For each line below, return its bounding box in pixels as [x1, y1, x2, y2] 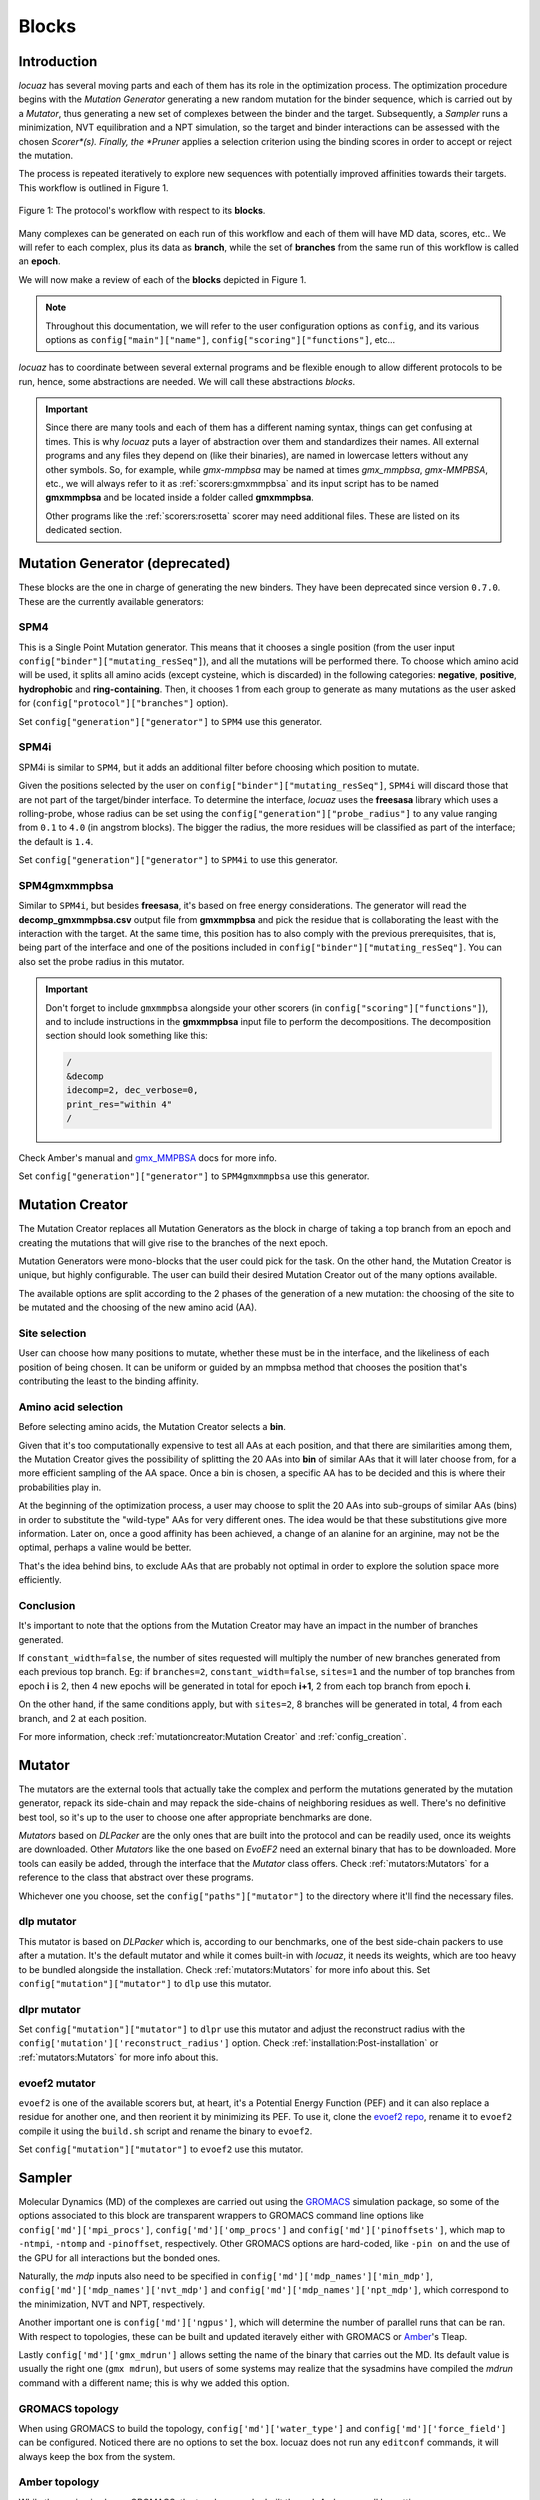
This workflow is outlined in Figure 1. [18, 181, 169, 194]
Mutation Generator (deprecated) [18, 555, 231, 572]
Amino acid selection [18, 1400, 124, 1414]
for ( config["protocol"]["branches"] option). [18, 697, 229, 709]
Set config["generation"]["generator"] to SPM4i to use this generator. [18, 854, 339, 866]
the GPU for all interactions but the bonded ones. [18, 2251, 221, 2264]
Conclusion [18, 1598, 76, 1612]
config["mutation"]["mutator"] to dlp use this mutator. [18, 1977, 272, 1989]
